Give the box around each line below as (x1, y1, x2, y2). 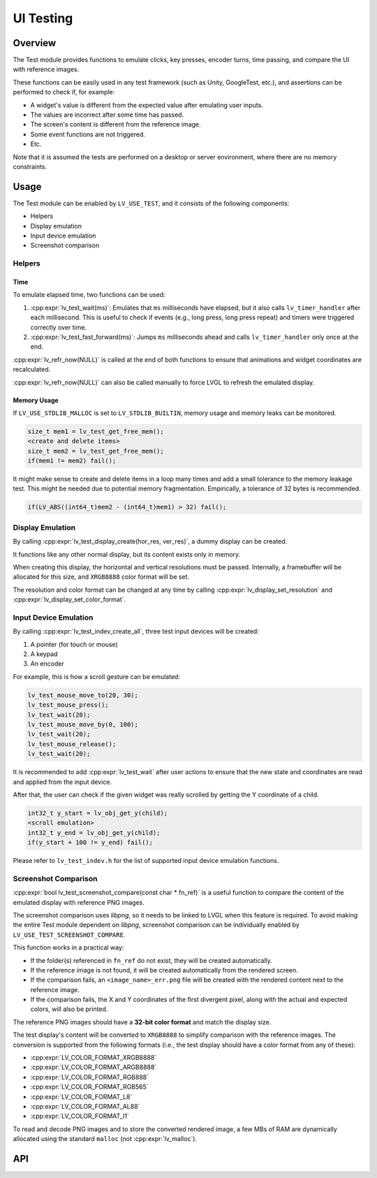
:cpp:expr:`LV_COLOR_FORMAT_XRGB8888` (30, 1054, 157, 1062)
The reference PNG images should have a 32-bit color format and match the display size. (13, 1017, 272, 1026)
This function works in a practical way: (13, 943, 124, 952)
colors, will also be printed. (30, 1005, 108, 1013)
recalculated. (13, 365, 51, 374)
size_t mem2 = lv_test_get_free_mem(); (27, 447, 164, 455)
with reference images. (13, 65, 80, 73)
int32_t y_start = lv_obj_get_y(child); (27, 809, 168, 817)
